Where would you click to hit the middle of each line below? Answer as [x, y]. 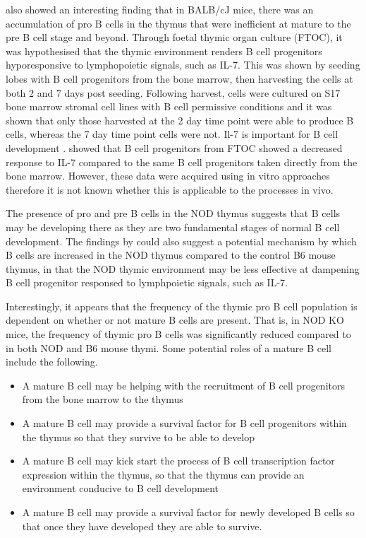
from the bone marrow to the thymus [103, 399]
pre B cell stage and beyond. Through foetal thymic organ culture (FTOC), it [174, 37]
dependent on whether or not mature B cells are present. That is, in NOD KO [175, 320]
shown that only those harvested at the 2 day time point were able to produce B [180, 120]
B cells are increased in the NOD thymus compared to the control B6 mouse [171, 255]
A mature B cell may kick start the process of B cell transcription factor [178, 461]
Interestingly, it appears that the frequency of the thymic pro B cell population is [182, 306]
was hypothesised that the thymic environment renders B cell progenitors [164, 51]
